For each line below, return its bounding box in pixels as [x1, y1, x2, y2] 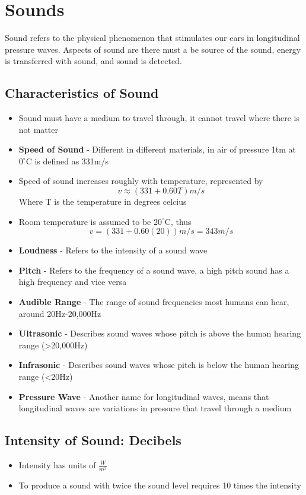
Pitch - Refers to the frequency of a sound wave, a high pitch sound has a [18, 264, 289, 276]
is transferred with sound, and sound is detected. [5, 55, 182, 67]
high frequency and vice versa [18, 275, 127, 288]
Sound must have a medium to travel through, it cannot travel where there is [18, 112, 300, 124]
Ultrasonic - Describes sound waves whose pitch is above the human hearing [18, 327, 301, 339]
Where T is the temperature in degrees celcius [18, 195, 187, 208]
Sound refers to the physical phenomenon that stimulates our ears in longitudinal [5, 31, 300, 44]
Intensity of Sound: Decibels [5, 431, 181, 449]
